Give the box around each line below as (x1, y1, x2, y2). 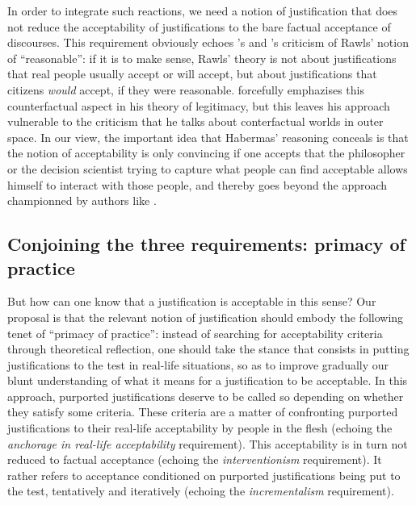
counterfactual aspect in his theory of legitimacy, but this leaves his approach (7, 97, 390, 114)
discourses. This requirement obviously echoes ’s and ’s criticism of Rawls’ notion (7, 34, 409, 51)
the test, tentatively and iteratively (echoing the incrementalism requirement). (7, 482, 394, 499)
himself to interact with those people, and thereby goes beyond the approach (7, 176, 388, 193)
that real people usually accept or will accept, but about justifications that (7, 65, 377, 82)
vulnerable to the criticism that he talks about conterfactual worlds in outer (7, 113, 384, 130)
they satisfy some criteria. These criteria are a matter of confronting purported (7, 403, 398, 420)
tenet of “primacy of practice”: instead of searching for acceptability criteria (7, 324, 383, 341)
